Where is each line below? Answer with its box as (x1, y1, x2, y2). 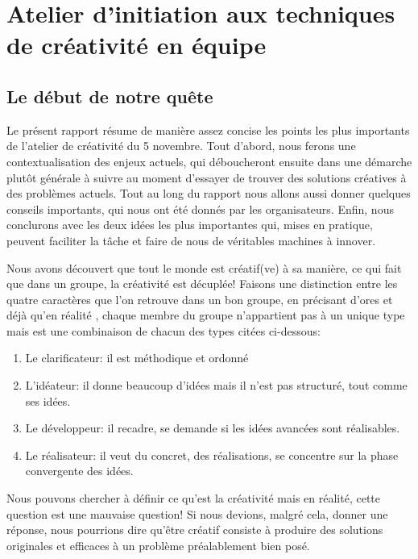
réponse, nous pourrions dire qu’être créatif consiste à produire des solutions (6, 521, 383, 538)
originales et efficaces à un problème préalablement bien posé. (6, 536, 310, 553)
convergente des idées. (25, 462, 134, 479)
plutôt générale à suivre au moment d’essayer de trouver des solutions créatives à (6, 169, 407, 186)
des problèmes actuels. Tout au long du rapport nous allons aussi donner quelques (6, 185, 411, 202)
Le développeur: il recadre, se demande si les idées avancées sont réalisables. (25, 419, 400, 436)
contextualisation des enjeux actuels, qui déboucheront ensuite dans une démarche (6, 152, 412, 169)
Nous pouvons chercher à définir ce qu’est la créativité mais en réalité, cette (6, 490, 381, 507)
